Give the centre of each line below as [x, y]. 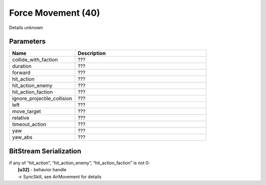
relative [21, 118]
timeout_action [29, 124]
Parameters [27, 42]
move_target [27, 112]
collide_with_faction [35, 60]
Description [92, 53]
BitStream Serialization [45, 151]
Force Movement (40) [55, 13]
